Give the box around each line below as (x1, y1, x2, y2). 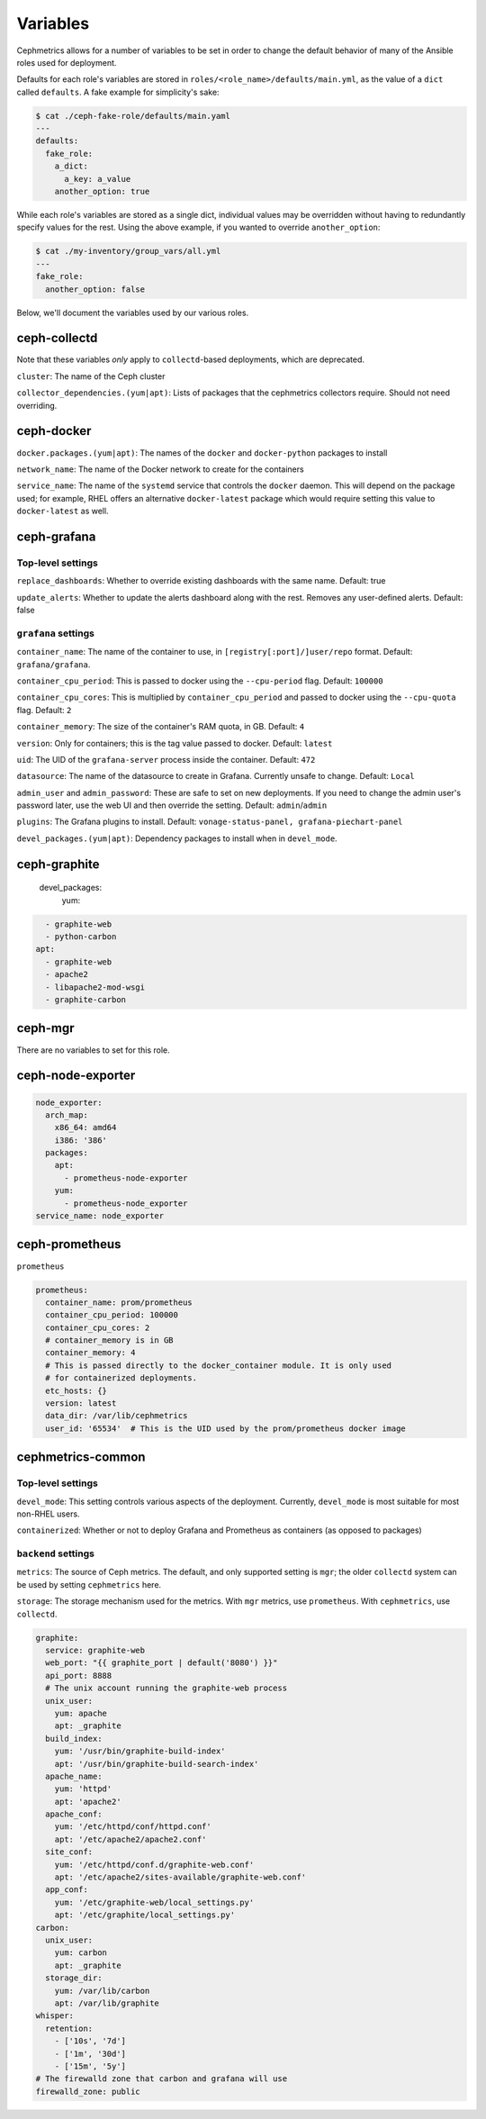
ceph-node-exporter (16, 1068, 136, 1083)
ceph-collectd (16, 331, 98, 346)
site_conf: (45, 1847, 94, 1857)
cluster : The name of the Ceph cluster (16, 370, 166, 382)
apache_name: (45, 1770, 103, 1781)
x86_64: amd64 (54, 1122, 117, 1133)
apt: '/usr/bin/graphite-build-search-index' (54, 1759, 259, 1769)
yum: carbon (54, 1948, 108, 1958)
